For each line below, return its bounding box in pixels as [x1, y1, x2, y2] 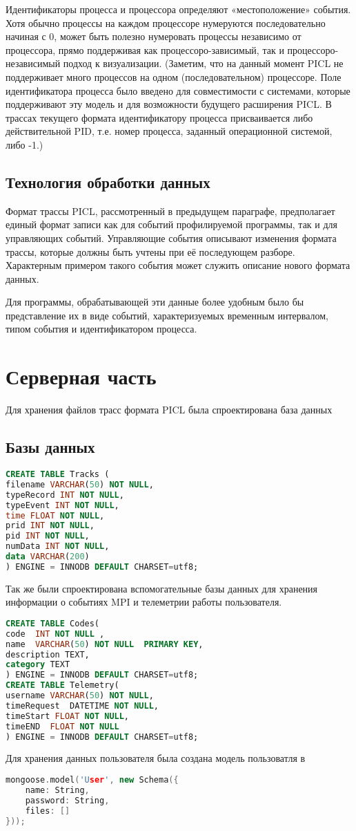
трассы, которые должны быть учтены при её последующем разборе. [6, 244, 295, 259]
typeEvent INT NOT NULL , [6, 500, 119, 510]
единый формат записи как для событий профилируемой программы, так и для [6, 217, 338, 232]
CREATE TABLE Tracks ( [6, 469, 110, 479]
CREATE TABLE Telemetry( [6, 680, 119, 691]
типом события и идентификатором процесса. [6, 321, 197, 336]
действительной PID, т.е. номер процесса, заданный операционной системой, [6, 124, 333, 138]
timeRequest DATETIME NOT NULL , [6, 700, 159, 711]
